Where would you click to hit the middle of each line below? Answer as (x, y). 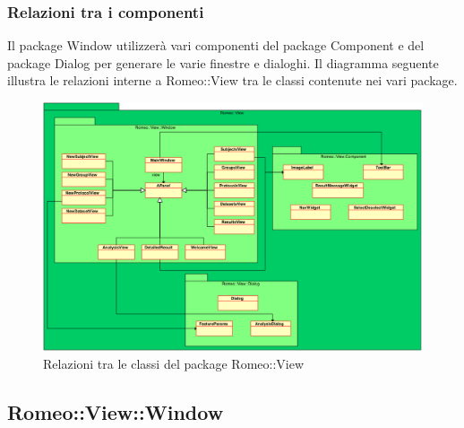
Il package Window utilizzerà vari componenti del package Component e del (216, 45)
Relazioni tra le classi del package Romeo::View (174, 364)
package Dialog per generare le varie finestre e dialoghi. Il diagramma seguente (223, 62)
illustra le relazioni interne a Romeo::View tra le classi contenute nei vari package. (232, 80)
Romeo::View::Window (116, 412)
